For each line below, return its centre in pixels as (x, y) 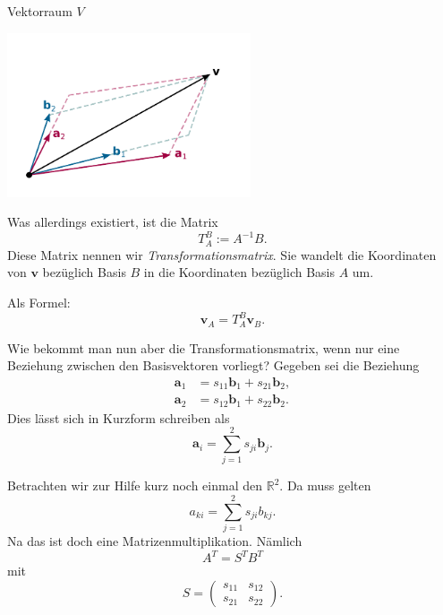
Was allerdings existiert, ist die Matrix (113, 222)
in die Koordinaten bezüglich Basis (239, 272)
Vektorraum (40, 11)
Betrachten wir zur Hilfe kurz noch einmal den (135, 485)
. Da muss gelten (325, 485)
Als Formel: (39, 302)
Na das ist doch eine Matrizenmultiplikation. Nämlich (155, 541)
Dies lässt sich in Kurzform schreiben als (119, 417)
